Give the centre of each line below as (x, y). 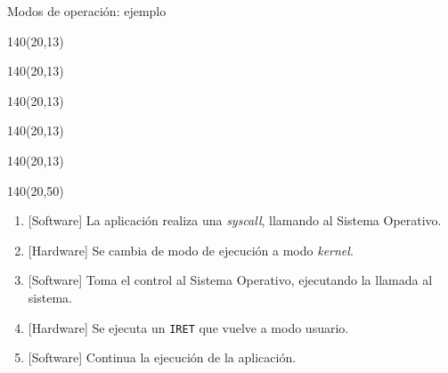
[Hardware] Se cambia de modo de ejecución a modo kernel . (191, 250)
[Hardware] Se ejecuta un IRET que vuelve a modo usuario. (188, 327)
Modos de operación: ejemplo (87, 11)
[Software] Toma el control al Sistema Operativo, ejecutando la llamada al (230, 280)
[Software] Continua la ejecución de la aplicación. (162, 357)
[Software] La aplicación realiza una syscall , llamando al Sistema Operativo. (235, 220)
